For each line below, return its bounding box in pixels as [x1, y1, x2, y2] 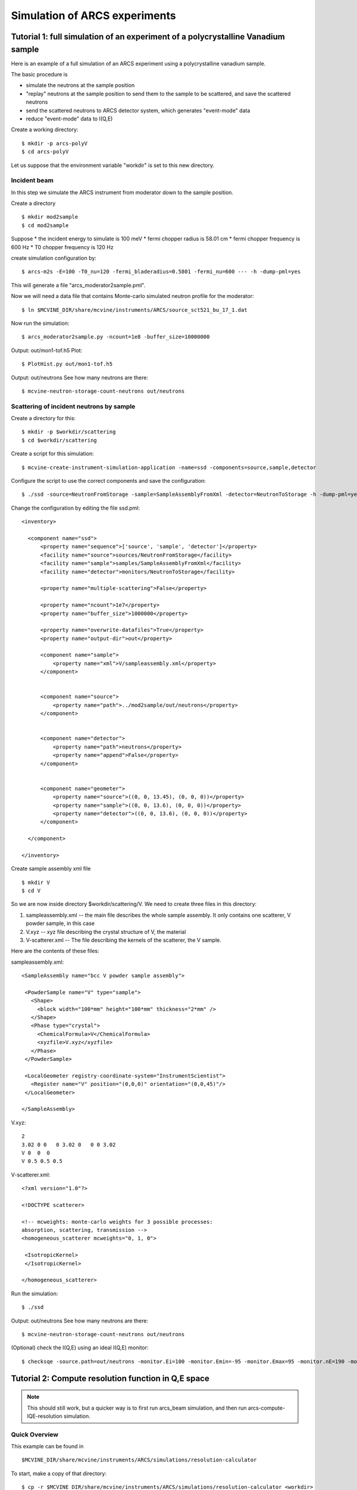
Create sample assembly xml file [11, 865, 91, 873]
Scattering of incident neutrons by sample [11, 402, 136, 411]
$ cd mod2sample [21, 222, 69, 229]
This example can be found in [11, 1443, 84, 1450]
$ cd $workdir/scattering [21, 437, 98, 443]
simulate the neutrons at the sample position [26, 82, 135, 89]
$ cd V [21, 887, 41, 894]
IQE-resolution [27, 1413, 62, 1420]
